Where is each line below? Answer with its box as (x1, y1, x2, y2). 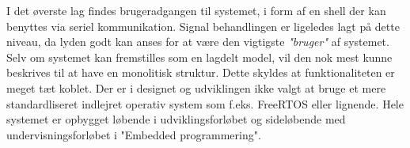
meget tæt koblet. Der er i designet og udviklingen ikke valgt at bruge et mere (6, 79, 386, 96)
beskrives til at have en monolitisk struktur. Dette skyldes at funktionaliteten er (6, 64, 395, 81)
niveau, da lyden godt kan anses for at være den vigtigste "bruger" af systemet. (6, 33, 389, 50)
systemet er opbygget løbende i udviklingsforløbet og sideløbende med (6, 111, 346, 127)
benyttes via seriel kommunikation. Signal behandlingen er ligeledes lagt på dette (6, 17, 400, 34)
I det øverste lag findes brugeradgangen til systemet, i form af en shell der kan (6, 2, 386, 18)
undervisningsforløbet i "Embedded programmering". (6, 126, 261, 142)
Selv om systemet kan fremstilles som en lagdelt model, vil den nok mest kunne (6, 48, 393, 65)
